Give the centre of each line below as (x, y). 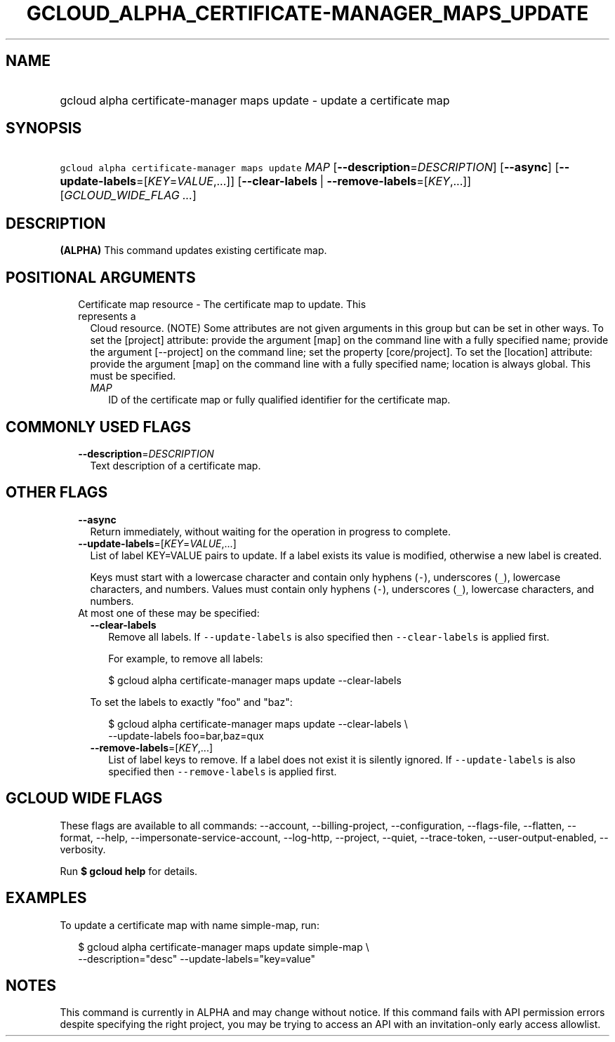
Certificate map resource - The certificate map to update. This (222, 305)
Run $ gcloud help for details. (129, 871)
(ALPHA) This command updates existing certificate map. (193, 251)
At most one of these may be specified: (169, 613)
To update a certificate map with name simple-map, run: (190, 925)
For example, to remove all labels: (186, 658)
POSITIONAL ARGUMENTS (101, 277)
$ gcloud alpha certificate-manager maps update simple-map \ (224, 947)
